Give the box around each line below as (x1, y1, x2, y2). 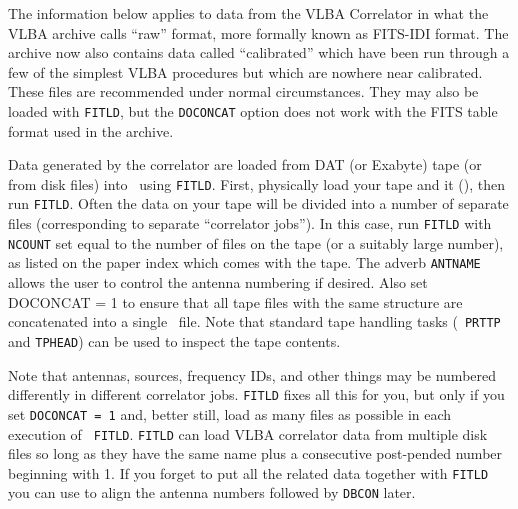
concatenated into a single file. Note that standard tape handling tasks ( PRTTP (8, 311, 501, 332)
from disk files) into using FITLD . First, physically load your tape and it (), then (8, 173, 505, 194)
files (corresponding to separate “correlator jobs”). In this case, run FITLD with (8, 213, 492, 234)
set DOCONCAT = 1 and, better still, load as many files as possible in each (8, 403, 452, 424)
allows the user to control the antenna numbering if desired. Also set (8, 272, 428, 293)
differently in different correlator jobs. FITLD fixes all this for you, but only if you (8, 384, 505, 405)
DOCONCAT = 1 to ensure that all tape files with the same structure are (8, 291, 463, 312)
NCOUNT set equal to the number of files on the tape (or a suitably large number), (8, 232, 504, 253)
